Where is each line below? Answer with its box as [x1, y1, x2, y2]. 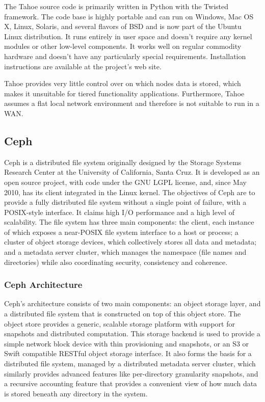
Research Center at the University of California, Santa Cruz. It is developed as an [4, 167, 260, 177]
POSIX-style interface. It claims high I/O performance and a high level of [4, 206, 234, 217]
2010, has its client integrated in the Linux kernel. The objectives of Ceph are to [4, 186, 255, 197]
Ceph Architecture [4, 278, 83, 291]
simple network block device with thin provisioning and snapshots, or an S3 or [4, 338, 249, 349]
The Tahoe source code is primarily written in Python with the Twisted [4, 1, 229, 11]
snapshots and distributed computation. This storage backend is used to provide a [4, 328, 260, 339]
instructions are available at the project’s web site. [4, 61, 162, 71]
